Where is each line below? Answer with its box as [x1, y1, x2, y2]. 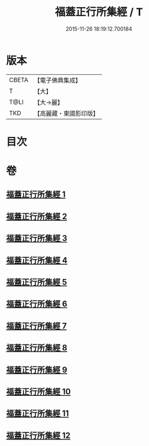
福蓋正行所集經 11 [6, 408, 69, 419]
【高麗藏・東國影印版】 [34, 109, 99, 117]
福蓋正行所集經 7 [6, 321, 67, 331]
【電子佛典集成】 [34, 76, 81, 84]
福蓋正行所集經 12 [6, 430, 71, 440]
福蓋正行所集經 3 [6, 234, 68, 244]
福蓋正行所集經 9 [6, 365, 68, 375]
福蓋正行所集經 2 [6, 211, 68, 221]
